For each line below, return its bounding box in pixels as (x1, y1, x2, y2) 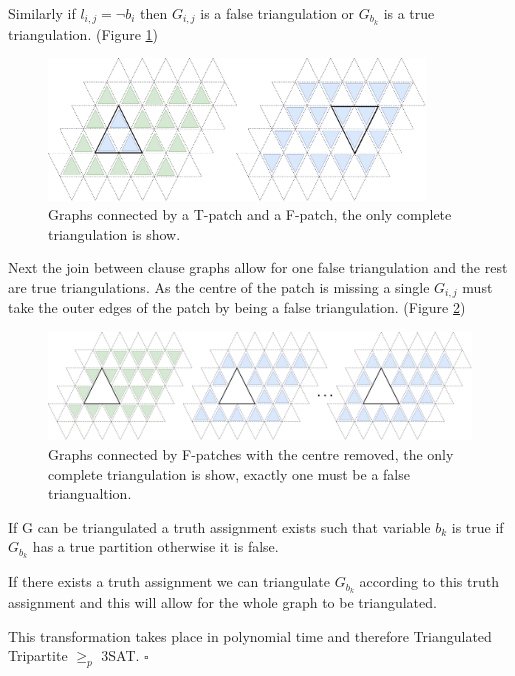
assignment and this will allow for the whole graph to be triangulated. (8, 592, 437, 613)
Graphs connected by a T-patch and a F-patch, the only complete (48, 204, 452, 225)
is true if (451, 516, 504, 537)
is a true (383, 3, 435, 23)
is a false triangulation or (200, 3, 355, 23)
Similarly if (8, 3, 76, 23)
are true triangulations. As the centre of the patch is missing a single (8, 276, 430, 297)
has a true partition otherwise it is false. (32, 536, 279, 557)
